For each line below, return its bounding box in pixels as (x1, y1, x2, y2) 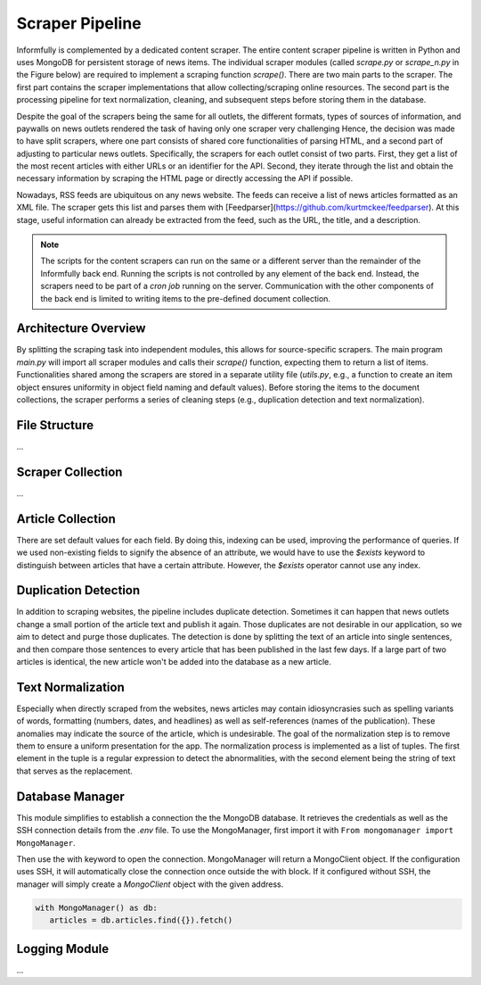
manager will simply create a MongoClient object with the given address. (16, 879, 284, 890)
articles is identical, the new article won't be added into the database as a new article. (16, 657, 331, 667)
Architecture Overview (16, 321, 146, 336)
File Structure (16, 418, 94, 433)
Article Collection (16, 511, 116, 526)
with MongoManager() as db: (35, 902, 158, 913)
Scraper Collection (16, 464, 123, 479)
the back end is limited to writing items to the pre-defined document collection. (40, 293, 331, 303)
